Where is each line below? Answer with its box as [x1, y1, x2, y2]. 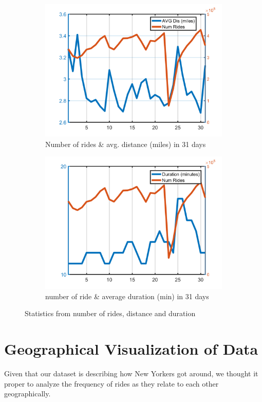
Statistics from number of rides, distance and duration [25, 308, 196, 319]
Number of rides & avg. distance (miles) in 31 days [45, 138, 206, 149]
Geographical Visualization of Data [4, 338, 258, 359]
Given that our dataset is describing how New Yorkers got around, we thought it [4, 368, 258, 379]
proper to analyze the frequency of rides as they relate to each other [4, 378, 219, 389]
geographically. [4, 388, 51, 399]
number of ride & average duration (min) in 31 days [45, 290, 209, 301]
